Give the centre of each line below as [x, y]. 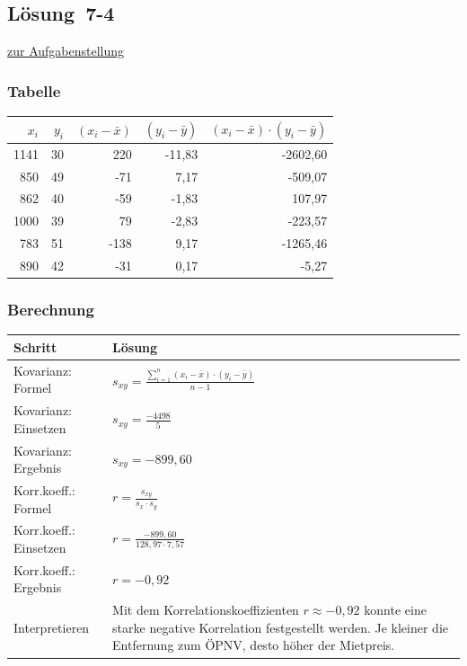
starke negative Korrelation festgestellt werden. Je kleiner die [281, 627]
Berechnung [51, 309]
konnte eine [395, 610]
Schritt [35, 346]
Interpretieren [52, 627]
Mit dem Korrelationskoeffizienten [206, 610]
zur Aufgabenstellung [66, 51]
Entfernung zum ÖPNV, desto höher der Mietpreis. [254, 645]
